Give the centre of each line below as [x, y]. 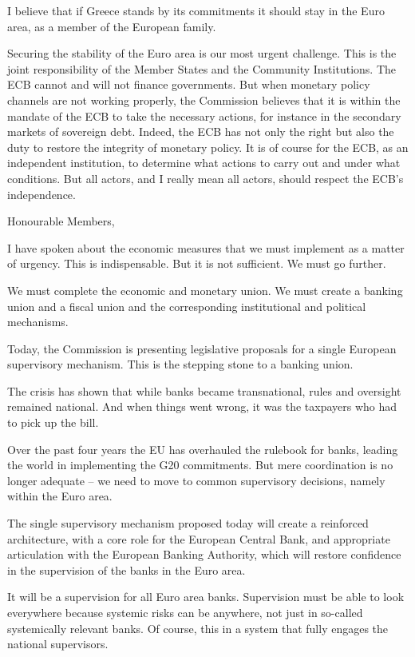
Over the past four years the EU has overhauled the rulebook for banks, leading [203, 449]
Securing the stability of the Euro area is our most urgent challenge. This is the [202, 53]
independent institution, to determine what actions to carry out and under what [204, 163]
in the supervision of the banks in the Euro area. [126, 569]
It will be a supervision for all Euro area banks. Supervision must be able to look [206, 597]
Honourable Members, [61, 221]
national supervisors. [58, 644]
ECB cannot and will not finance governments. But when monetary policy [189, 84]
